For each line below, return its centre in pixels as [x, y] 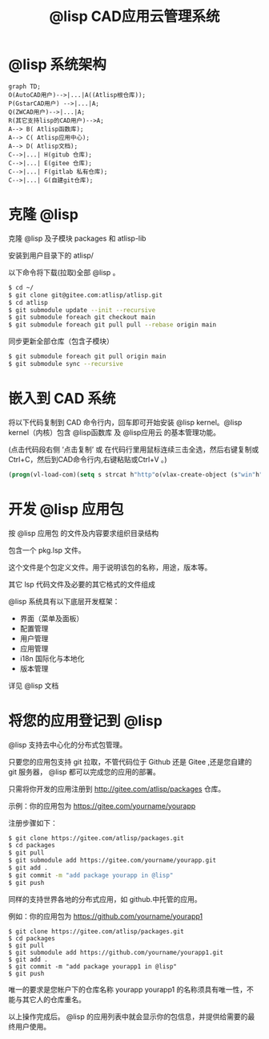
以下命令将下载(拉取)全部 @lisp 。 [64, 272]
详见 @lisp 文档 [34, 685]
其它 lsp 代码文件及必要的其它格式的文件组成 [82, 584]
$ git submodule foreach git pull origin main [87, 357]
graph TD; [25, 86]
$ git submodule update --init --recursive [82, 310]
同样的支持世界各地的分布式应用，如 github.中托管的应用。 [105, 899]
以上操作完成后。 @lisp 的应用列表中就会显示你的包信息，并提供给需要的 [128, 1017]
